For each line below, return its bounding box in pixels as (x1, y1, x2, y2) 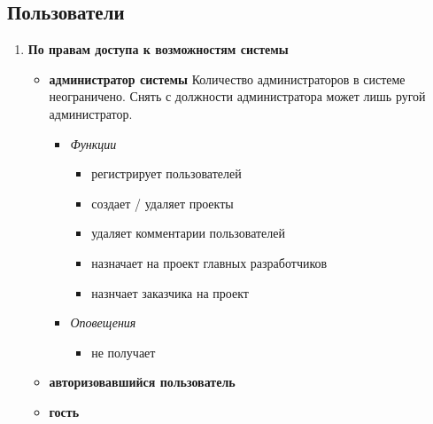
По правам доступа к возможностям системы (27, 40, 289, 59)
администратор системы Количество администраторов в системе (49, 69, 406, 88)
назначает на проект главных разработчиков (91, 253, 328, 271)
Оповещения (70, 313, 136, 332)
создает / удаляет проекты (91, 193, 234, 212)
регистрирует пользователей (91, 164, 242, 183)
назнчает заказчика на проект (91, 283, 249, 302)
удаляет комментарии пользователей (91, 224, 286, 242)
